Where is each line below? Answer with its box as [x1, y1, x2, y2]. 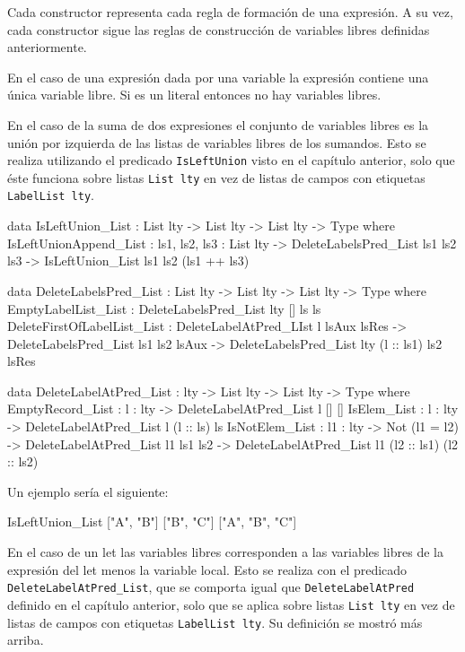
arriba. [7, 630, 44, 649]
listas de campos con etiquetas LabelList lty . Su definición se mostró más [7, 613, 423, 631]
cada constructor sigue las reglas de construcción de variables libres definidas [7, 20, 430, 39]
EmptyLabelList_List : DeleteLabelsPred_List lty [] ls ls [7, 299, 321, 317]
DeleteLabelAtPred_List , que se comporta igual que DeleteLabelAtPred [7, 578, 415, 596]
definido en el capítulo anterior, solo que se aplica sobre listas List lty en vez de [7, 595, 455, 613]
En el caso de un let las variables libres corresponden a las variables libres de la [7, 543, 443, 561]
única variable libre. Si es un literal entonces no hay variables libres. [7, 85, 382, 104]
